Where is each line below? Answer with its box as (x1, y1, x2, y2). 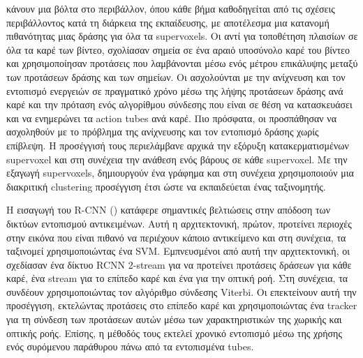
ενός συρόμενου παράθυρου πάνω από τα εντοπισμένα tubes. (6, 339, 254, 354)
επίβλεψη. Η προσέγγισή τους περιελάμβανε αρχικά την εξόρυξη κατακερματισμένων (6, 137, 349, 152)
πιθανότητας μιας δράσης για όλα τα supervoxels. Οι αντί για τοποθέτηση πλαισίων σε (6, 29, 358, 43)
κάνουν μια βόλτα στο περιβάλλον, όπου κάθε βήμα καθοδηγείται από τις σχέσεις (6, 1, 335, 15)
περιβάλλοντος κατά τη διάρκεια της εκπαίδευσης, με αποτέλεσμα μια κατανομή (6, 15, 329, 29)
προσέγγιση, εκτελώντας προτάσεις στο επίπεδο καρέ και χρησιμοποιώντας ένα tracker (6, 298, 357, 313)
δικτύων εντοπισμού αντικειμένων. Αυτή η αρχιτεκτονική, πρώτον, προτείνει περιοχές (6, 216, 352, 230)
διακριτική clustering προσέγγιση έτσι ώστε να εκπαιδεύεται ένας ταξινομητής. (6, 179, 326, 193)
